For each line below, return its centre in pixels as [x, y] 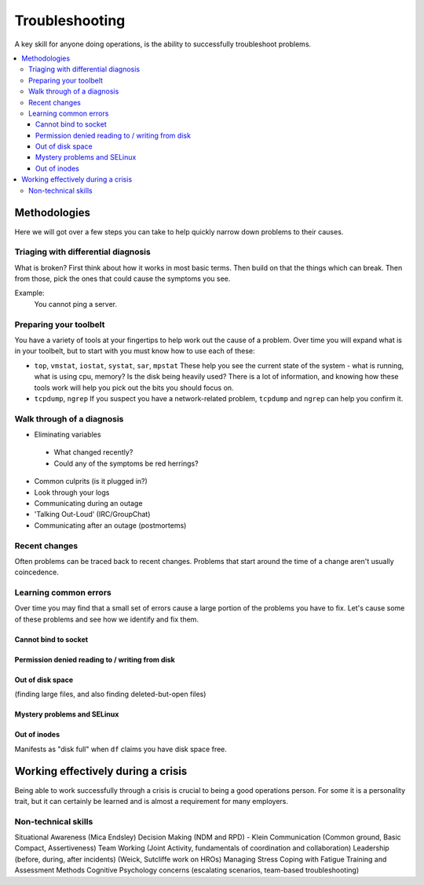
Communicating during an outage [88, 503]
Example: [29, 293]
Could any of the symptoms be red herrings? [126, 463]
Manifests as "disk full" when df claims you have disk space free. [121, 749]
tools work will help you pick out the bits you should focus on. [134, 387]
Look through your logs [72, 492]
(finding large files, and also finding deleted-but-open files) [110, 694]
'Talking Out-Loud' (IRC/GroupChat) [92, 514]
